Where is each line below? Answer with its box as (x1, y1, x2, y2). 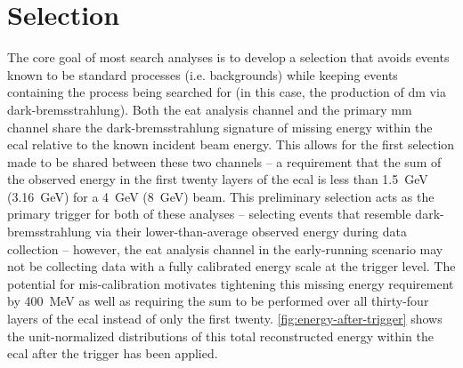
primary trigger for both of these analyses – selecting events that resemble (7, 204, 411, 223)
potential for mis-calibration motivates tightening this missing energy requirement (7, 274, 454, 292)
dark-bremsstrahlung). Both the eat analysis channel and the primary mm (7, 100, 412, 118)
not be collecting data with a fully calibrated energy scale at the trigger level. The (7, 257, 456, 276)
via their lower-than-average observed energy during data (95, 222, 407, 241)
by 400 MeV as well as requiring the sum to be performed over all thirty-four (7, 292, 429, 310)
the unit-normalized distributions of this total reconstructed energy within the (7, 326, 434, 345)
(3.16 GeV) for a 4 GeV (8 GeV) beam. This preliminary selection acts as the (7, 187, 435, 205)
